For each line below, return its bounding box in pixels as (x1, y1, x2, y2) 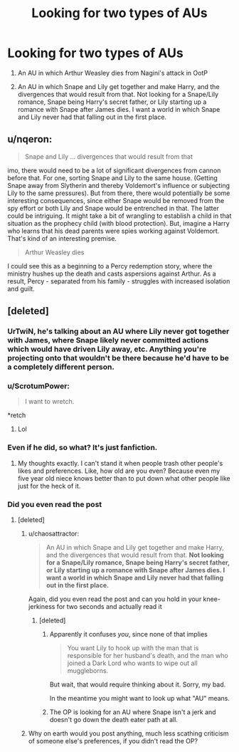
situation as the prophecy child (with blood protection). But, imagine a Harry (7, 219, 230, 227)
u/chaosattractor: (28, 529, 80, 538)
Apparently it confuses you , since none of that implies (49, 630, 208, 638)
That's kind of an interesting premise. (7, 234, 117, 243)
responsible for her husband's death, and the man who (67, 651, 229, 659)
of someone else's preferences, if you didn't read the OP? (28, 736, 198, 745)
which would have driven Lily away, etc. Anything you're (7, 344, 207, 354)
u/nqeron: (7, 133, 53, 145)
